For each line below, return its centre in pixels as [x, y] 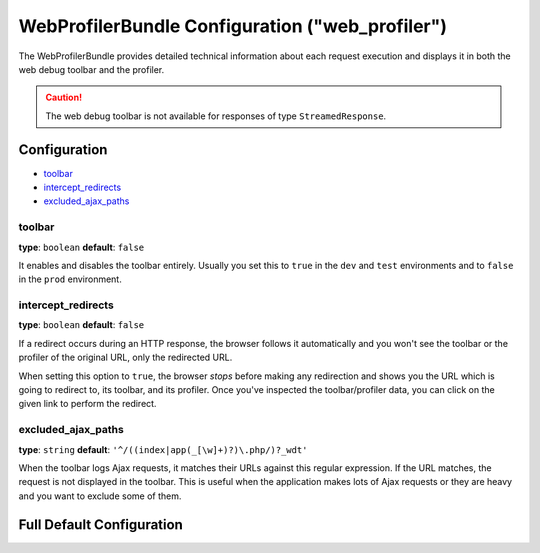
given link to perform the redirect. [87, 404]
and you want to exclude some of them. [100, 496]
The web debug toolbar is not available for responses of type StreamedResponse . [216, 116]
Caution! [64, 97]
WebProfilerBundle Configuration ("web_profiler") [232, 26]
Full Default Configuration [101, 524]
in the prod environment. [70, 279]
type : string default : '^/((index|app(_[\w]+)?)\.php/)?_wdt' [163, 449]
